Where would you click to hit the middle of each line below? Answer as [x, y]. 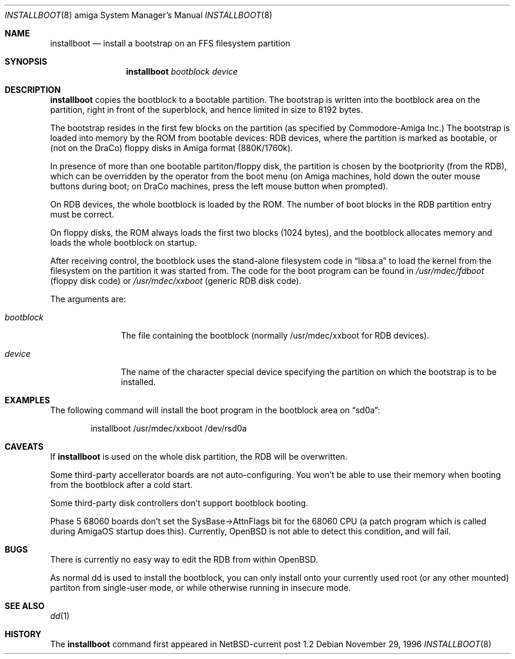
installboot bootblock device [182, 71]
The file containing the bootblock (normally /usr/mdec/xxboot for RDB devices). [275, 335]
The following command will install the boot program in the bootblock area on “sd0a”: [215, 410]
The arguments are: [88, 299]
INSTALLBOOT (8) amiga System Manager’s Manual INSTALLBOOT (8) [139, 15]
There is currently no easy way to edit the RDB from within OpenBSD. [184, 559]
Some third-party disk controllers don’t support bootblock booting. [179, 503]
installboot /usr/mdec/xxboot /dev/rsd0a [169, 428]
